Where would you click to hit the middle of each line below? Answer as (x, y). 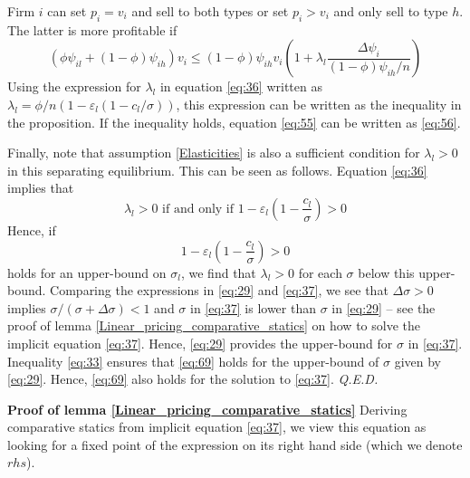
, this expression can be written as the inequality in (319, 104)
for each (320, 272)
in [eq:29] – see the (384, 307)
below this (386, 272)
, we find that (218, 272)
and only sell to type (391, 11)
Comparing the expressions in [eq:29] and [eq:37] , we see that (219, 290)
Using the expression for (74, 86)
